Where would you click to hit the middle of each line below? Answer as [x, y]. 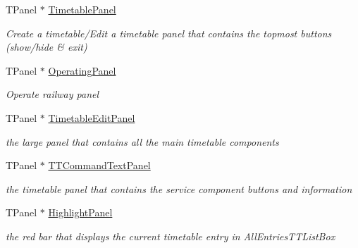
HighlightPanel [80, 212]
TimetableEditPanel [92, 117]
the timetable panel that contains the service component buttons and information [179, 188]
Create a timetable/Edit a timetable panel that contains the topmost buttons [169, 33]
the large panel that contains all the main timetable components [142, 141]
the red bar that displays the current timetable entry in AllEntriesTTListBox [171, 236]
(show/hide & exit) [47, 47]
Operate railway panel [53, 94]
